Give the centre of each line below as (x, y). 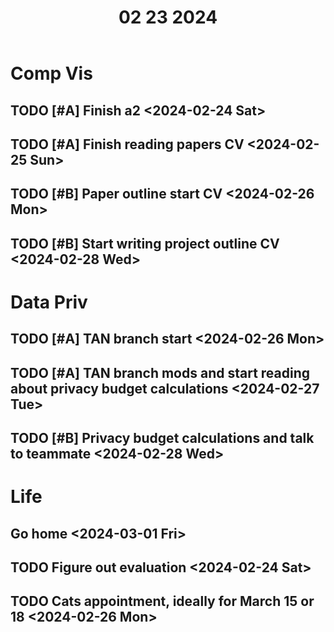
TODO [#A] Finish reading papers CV (127, 144)
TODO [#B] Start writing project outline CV (145, 243)
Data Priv (49, 302)
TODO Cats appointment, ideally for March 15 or (162, 601)
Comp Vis (51, 73)
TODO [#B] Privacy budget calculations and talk (162, 438)
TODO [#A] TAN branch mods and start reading (160, 372)
